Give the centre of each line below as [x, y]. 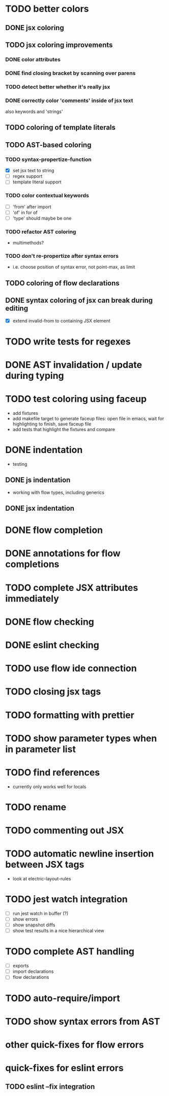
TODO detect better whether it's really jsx [58, 87]
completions [32, 564]
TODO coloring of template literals [61, 128]
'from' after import [32, 206]
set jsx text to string [33, 171]
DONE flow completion [54, 530]
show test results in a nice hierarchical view [58, 931]
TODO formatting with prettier [70, 715]
